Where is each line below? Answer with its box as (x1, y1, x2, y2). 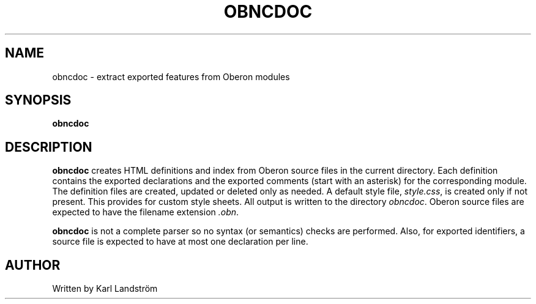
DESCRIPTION (5, 139, 92, 155)
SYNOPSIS (5, 92, 72, 108)
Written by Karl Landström (52, 283, 158, 294)
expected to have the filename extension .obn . (52, 207, 239, 218)
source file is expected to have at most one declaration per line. (52, 236, 308, 247)
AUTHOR (5, 257, 61, 273)
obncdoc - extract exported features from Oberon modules (52, 71, 290, 82)
